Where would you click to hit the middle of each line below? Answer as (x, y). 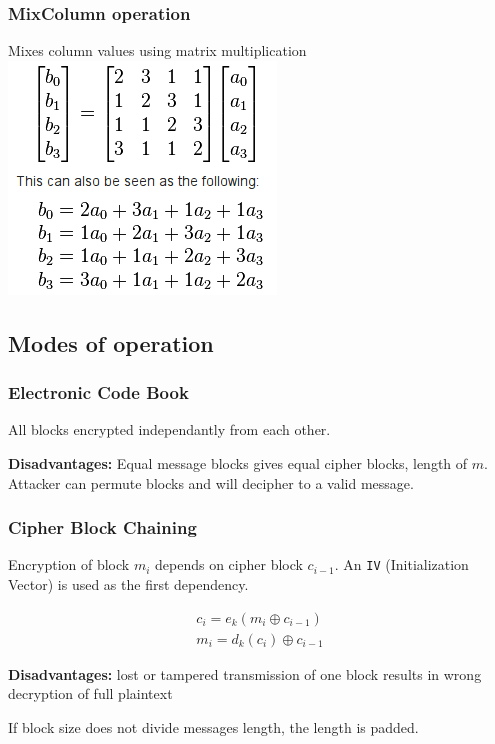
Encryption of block (69, 564)
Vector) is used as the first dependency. (128, 584)
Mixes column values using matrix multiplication (157, 50)
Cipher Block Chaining (102, 527)
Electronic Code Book (98, 392)
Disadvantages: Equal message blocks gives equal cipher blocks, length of (238, 463)
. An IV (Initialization (401, 564)
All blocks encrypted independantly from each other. (169, 429)
